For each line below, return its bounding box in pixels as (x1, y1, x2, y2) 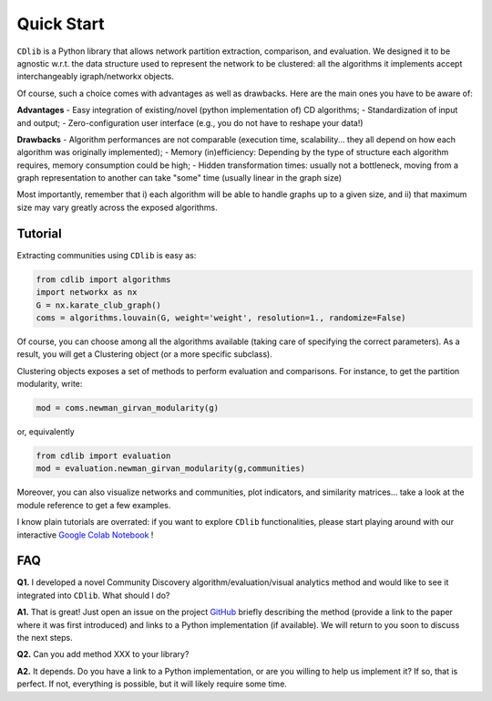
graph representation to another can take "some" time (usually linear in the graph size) (16, 173, 342, 183)
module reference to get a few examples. (16, 499, 171, 510)
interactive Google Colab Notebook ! (16, 529, 154, 540)
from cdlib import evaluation (36, 451, 171, 461)
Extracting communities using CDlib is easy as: (16, 249, 197, 260)
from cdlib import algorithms (36, 274, 171, 285)
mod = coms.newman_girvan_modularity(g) (36, 403, 219, 413)
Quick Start (16, 14, 105, 34)
